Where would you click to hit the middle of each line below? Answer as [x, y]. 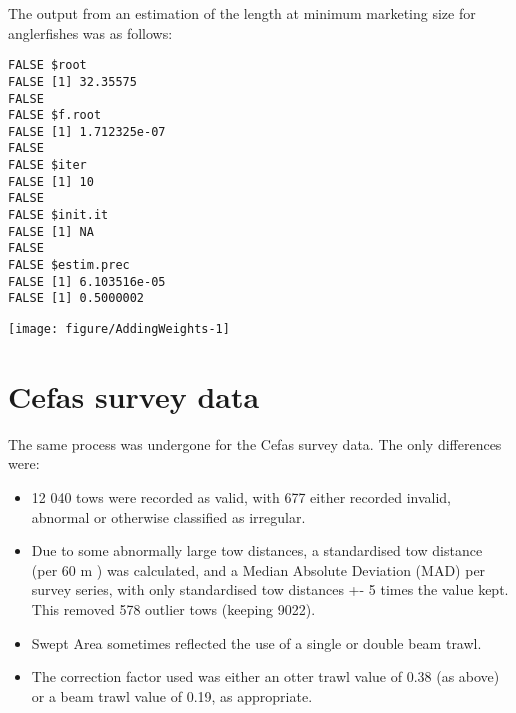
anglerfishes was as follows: [90, 32]
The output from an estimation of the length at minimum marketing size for [242, 13]
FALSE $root [47, 65]
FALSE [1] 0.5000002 [76, 298]
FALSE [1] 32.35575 [72, 81]
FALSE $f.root [55, 115]
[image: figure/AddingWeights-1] [119, 329]
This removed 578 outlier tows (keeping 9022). [173, 608]
